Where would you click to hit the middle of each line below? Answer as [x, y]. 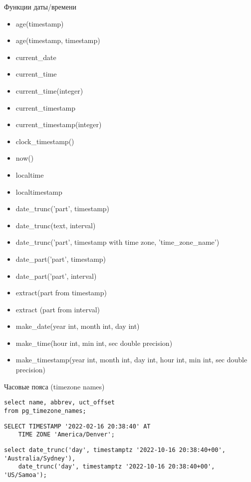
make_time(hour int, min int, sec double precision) [94, 343]
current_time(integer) [49, 90]
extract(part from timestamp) [61, 293]
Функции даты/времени [40, 7]
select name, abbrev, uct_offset [59, 403]
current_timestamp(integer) [59, 124]
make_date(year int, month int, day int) [78, 326]
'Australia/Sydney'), [40, 458]
